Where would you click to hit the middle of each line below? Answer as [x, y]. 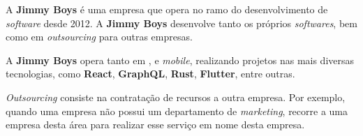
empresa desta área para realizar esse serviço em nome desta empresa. [155, 124]
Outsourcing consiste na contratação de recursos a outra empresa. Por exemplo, [176, 97]
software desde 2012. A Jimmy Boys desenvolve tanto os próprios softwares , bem [181, 23]
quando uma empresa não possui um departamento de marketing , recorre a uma [177, 111]
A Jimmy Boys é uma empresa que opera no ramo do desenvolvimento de [167, 9]
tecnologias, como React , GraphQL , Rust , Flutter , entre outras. [150, 74]
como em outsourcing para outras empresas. [99, 37]
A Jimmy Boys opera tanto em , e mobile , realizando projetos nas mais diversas [180, 60]
